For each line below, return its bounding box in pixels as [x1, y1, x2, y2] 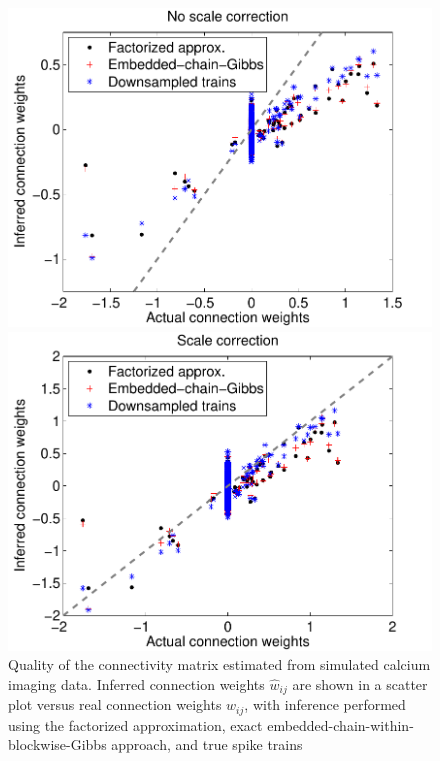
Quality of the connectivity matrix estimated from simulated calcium [8, 654, 431, 675]
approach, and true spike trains [111, 734, 303, 755]
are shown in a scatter [292, 673, 428, 694]
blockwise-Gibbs [8, 734, 107, 755]
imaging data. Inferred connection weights [8, 673, 265, 694]
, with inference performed [244, 694, 406, 715]
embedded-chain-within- [267, 714, 414, 735]
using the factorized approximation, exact [8, 714, 263, 735]
